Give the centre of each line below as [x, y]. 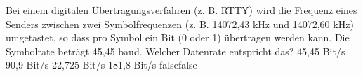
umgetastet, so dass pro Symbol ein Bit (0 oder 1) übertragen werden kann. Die [178, 37]
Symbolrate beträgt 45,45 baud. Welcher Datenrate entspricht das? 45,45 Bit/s [176, 51]
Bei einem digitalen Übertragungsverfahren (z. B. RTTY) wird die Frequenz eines [181, 10]
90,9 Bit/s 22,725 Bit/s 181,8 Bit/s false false [101, 65]
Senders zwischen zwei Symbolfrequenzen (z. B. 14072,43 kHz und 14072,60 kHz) [180, 23]
